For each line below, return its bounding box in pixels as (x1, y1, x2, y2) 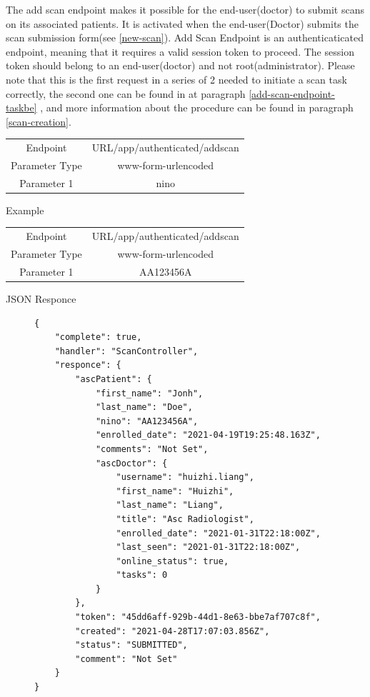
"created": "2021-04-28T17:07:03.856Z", (75, 626, 270, 636)
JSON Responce (6, 291, 76, 306)
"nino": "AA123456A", (95, 416, 199, 426)
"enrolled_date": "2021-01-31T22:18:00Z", (116, 528, 321, 538)
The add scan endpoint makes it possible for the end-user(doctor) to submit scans (6, 2, 364, 16)
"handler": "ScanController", (54, 346, 199, 356)
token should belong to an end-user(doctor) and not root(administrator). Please (6, 58, 355, 73)
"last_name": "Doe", (95, 402, 193, 413)
